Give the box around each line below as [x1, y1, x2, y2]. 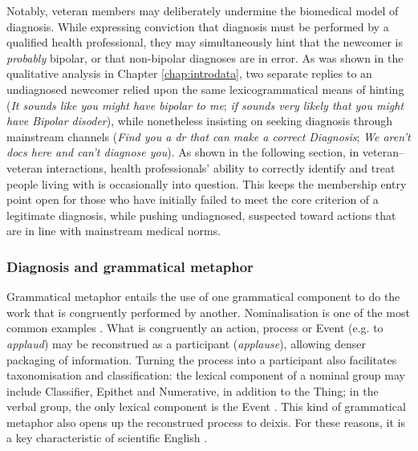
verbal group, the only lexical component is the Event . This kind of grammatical [6, 398, 406, 415]
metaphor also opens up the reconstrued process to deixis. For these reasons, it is [6, 413, 405, 430]
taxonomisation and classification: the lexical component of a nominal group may [6, 367, 405, 384]
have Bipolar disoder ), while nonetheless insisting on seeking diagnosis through [6, 112, 393, 129]
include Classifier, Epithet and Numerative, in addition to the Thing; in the [6, 382, 379, 399]
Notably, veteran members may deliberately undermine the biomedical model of [6, 2, 399, 18]
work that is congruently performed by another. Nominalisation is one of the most [6, 303, 410, 320]
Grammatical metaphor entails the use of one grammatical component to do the [6, 288, 400, 305]
